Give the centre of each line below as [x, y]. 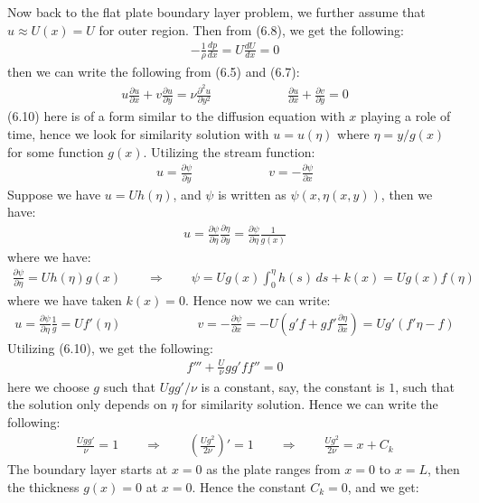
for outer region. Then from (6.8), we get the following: [251, 29]
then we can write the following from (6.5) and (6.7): [154, 72]
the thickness [43, 486]
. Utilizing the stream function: [229, 151]
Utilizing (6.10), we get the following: [110, 347]
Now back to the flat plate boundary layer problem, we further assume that [216, 12]
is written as [252, 194]
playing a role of [406, 116]
